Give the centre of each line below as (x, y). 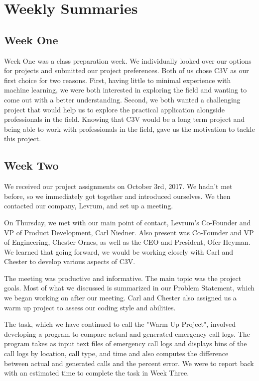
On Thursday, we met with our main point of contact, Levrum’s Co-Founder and (128, 222)
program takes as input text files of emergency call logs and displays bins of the (126, 343)
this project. (23, 139)
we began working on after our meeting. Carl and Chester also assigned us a (120, 298)
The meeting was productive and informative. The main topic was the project (123, 278)
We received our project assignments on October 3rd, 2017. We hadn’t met (118, 186)
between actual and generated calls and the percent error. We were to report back (129, 363)
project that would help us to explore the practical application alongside (114, 109)
